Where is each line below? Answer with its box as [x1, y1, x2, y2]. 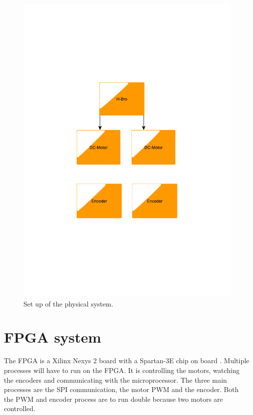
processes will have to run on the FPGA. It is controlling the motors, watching [4, 365, 240, 375]
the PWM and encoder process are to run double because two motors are [4, 393, 223, 404]
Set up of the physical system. [23, 298, 113, 308]
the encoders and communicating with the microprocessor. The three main [4, 374, 227, 385]
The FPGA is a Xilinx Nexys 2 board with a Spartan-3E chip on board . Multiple [4, 355, 250, 366]
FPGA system [4, 327, 102, 347]
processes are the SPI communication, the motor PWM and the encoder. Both [4, 384, 239, 394]
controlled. [4, 403, 36, 414]
